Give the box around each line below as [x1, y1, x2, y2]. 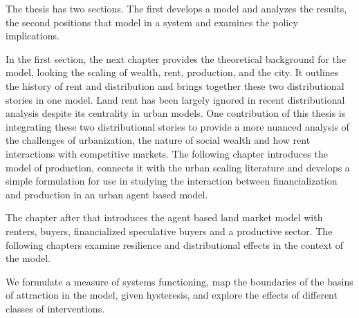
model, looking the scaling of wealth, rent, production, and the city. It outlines [6, 65, 339, 79]
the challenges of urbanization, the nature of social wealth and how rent [6, 133, 311, 147]
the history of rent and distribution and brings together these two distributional [6, 78, 344, 93]
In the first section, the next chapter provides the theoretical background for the [6, 51, 347, 66]
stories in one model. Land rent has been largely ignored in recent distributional [6, 92, 345, 106]
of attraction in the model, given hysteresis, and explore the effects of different [6, 288, 338, 302]
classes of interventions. [6, 301, 105, 315]
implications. [6, 28, 59, 43]
